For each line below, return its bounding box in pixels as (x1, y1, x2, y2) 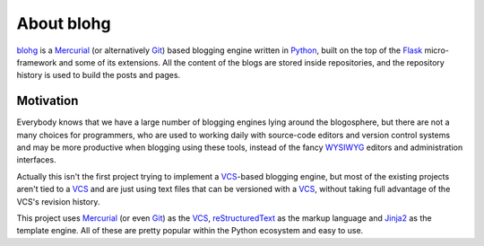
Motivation (16, 93, 79, 109)
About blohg (16, 13, 111, 33)
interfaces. (16, 154, 57, 165)
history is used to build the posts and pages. (16, 70, 181, 81)
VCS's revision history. (16, 196, 100, 206)
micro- (424, 45, 450, 56)
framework (16, 57, 57, 67)
